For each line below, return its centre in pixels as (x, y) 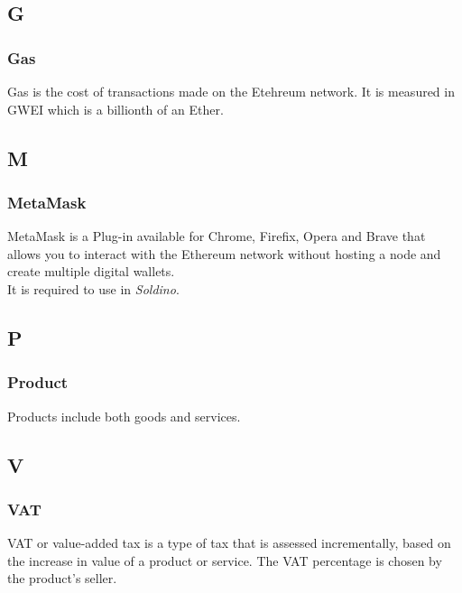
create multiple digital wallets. (91, 271)
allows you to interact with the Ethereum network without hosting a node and (224, 253)
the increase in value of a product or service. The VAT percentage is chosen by (225, 560)
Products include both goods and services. (124, 416)
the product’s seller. (62, 578)
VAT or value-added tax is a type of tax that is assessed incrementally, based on (229, 543)
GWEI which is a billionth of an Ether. (115, 109)
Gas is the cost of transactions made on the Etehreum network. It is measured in (231, 91)
